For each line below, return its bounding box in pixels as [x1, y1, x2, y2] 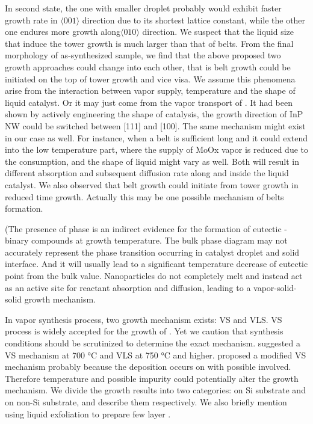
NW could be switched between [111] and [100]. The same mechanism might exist [5, 119, 306, 132]
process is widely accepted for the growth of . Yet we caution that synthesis [5, 325, 284, 337]
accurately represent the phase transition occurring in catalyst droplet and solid [5, 245, 300, 258]
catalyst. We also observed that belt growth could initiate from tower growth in [5, 178, 299, 191]
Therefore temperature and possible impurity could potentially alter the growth [5, 372, 299, 384]
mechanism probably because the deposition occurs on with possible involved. [5, 360, 291, 373]
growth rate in [5, 13, 58, 26]
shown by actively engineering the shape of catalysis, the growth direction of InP [5, 108, 303, 120]
